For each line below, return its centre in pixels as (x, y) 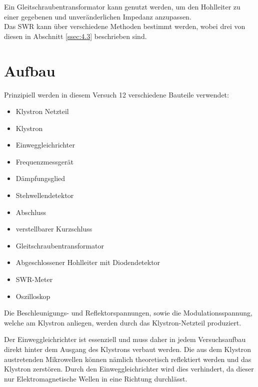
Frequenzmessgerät (44, 161)
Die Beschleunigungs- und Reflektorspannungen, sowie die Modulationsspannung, (128, 313)
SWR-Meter (34, 279)
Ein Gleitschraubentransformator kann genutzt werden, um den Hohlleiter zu (122, 6)
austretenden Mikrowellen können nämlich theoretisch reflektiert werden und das (128, 359)
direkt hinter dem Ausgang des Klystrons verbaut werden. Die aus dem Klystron (128, 349)
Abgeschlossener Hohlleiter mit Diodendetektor (88, 262)
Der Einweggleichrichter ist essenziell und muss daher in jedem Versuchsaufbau (125, 339)
